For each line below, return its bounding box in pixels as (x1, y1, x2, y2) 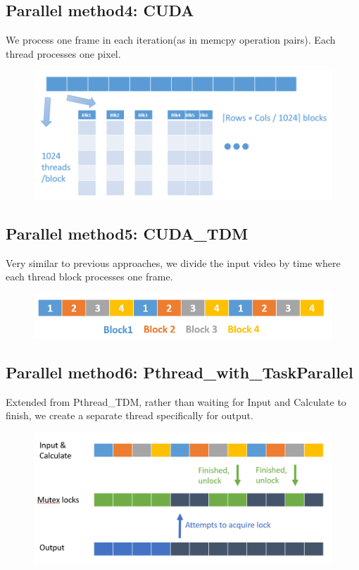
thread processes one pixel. (6, 46, 121, 61)
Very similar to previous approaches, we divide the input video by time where (6, 255, 341, 270)
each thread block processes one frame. (6, 269, 173, 284)
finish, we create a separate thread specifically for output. (6, 408, 253, 423)
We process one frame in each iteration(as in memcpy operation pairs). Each (6, 32, 336, 47)
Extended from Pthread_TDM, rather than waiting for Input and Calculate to (6, 394, 346, 409)
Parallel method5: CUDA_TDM (6, 222, 248, 244)
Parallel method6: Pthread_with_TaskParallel (6, 361, 353, 383)
